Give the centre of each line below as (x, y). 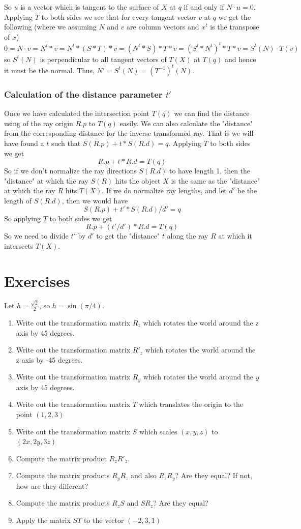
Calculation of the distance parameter (83, 94)
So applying (22, 218)
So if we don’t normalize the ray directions (70, 171)
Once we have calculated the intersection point (77, 113)
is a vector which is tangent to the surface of (90, 7)
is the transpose (235, 27)
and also (144, 475)
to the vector (104, 520)
